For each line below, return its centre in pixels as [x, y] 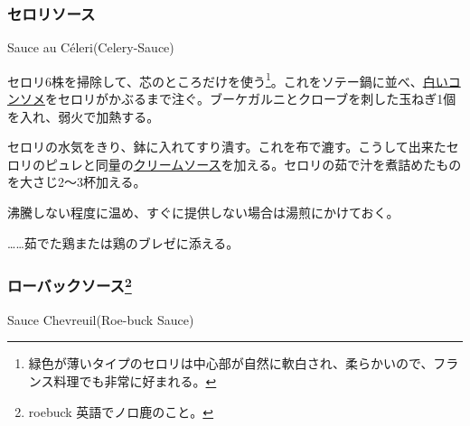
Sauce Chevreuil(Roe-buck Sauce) [101, 319]
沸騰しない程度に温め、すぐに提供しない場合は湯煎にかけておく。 [203, 213]
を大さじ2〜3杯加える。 [77, 182]
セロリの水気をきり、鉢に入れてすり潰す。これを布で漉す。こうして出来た [227, 147]
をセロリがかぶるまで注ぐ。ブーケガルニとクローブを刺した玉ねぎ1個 [251, 99]
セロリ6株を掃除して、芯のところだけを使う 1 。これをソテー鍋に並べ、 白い [228, 79]
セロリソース [52, 13]
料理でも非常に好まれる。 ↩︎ [135, 381]
